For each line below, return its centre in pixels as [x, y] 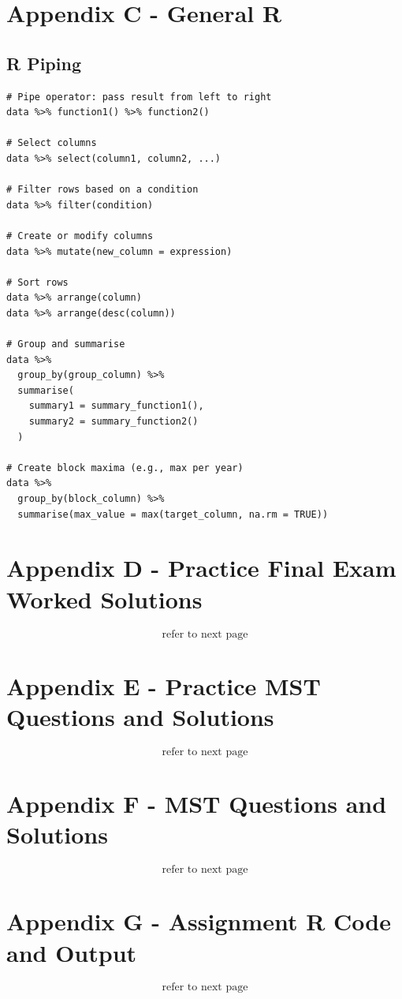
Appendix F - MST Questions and [197, 804]
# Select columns [52, 143]
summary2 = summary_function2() [114, 422]
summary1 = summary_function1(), [116, 406]
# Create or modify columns [80, 236]
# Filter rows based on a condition [102, 190]
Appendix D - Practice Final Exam [201, 568]
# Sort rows [37, 282]
